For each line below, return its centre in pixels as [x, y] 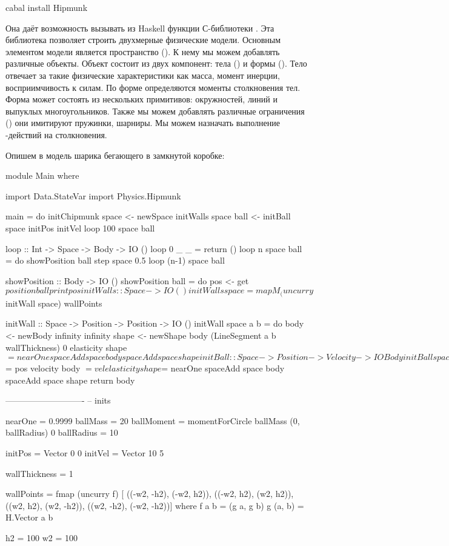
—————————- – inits [58, 400]
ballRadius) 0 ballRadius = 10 [62, 432]
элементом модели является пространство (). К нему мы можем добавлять [143, 51]
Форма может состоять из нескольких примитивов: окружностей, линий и [141, 99]
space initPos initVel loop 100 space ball [80, 228]
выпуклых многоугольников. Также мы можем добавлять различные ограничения [155, 111]
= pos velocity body [43, 368]
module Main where [42, 175]
